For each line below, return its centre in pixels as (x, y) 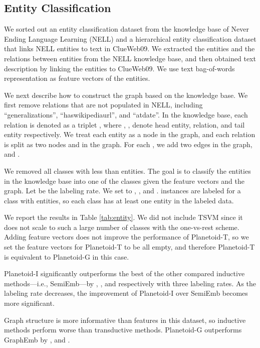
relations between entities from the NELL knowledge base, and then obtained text (130, 58)
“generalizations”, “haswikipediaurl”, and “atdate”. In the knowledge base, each (126, 114)
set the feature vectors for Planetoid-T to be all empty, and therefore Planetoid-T (129, 247)
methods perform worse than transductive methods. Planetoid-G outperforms (123, 330)
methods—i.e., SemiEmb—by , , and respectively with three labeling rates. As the (130, 283)
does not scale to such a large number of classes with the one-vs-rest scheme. (122, 227)
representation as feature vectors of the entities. (77, 78)
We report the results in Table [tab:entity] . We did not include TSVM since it (123, 217)
